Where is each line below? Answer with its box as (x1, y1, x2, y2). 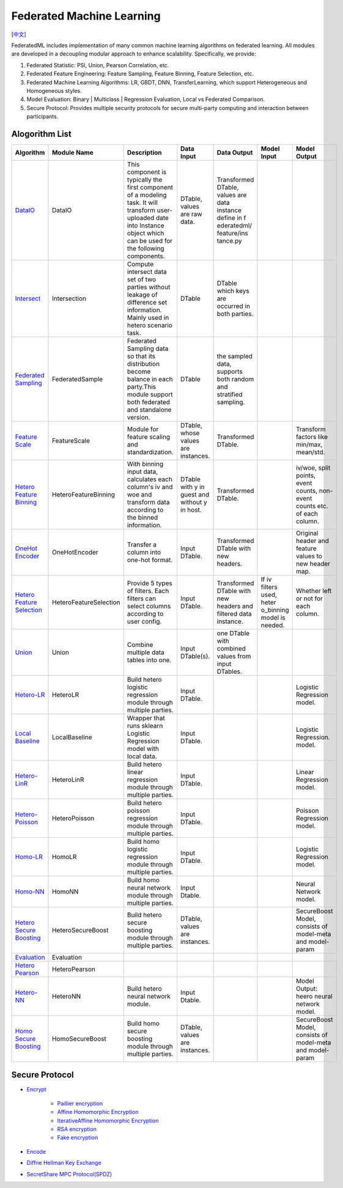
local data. (127, 752, 157, 761)
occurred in (216, 301, 251, 310)
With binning (127, 459, 164, 468)
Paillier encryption (57, 1099, 103, 1107)
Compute (127, 260, 154, 268)
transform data (127, 498, 170, 506)
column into (127, 548, 161, 556)
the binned (127, 513, 158, 522)
